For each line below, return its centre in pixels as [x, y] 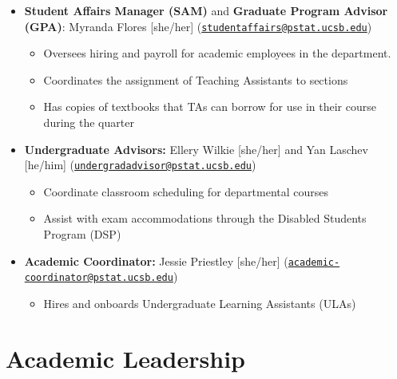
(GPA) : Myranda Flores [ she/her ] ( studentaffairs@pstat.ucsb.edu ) [198, 26]
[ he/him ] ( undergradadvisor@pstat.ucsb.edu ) [140, 165]
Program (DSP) [82, 234]
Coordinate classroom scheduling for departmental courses [186, 191]
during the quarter [89, 122]
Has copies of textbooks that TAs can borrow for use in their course [210, 107]
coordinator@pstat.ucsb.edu [99, 278]
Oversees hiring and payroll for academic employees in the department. [217, 53]
